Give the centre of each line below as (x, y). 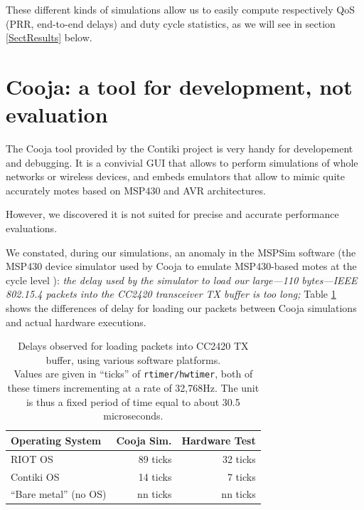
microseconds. (133, 416)
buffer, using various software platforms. (133, 359)
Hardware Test (219, 440)
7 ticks (241, 476)
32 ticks (239, 458)
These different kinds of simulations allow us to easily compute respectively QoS (180, 9)
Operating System (56, 440)
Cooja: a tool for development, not (179, 86)
